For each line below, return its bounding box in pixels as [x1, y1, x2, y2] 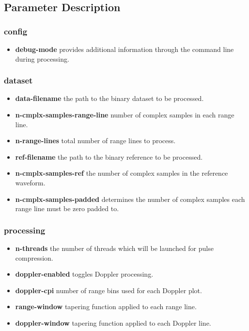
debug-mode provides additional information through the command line [15, 44, 234, 54]
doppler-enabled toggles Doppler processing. [15, 269, 154, 279]
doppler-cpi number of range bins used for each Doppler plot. [15, 285, 202, 295]
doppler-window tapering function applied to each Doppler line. [15, 317, 211, 328]
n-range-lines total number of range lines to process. [15, 135, 176, 146]
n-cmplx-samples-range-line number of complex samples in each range [15, 110, 234, 119]
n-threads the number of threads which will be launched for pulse [15, 243, 214, 253]
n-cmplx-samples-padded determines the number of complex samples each [15, 194, 245, 204]
